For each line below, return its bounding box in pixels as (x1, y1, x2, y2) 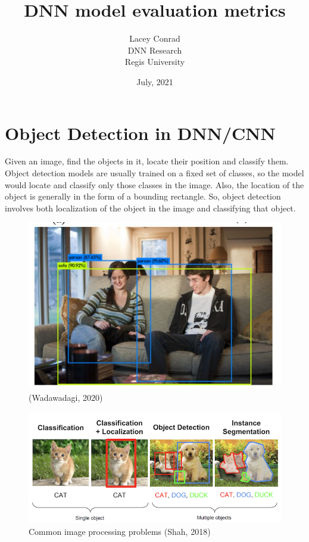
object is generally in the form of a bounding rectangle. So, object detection (5, 190, 281, 203)
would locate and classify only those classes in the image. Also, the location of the (5, 178, 304, 191)
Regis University (124, 55, 185, 68)
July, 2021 (136, 75, 173, 88)
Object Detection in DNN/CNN (5, 120, 276, 145)
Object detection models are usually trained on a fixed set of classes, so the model (5, 167, 304, 179)
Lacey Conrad (129, 32, 180, 45)
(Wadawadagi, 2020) (29, 391, 103, 403)
